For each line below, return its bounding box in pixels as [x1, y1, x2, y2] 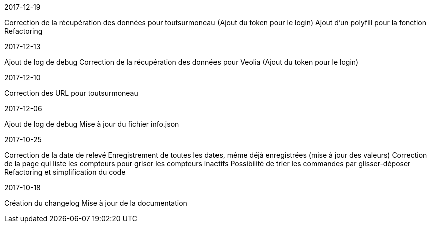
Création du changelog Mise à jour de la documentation [4, 199, 187, 207]
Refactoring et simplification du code [4, 168, 126, 176]
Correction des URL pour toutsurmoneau [4, 89, 138, 97]
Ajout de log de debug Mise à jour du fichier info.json [4, 120, 179, 128]
